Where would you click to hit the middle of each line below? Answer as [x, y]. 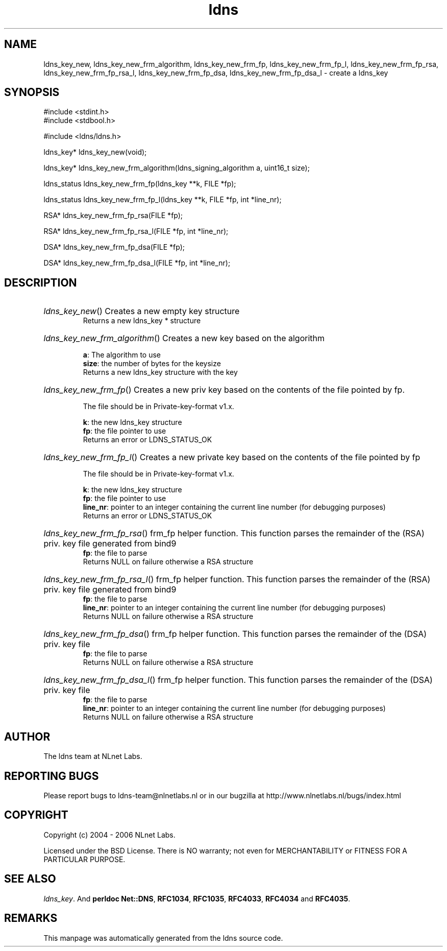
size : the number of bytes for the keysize [152, 364]
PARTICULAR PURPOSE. [84, 859]
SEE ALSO [30, 879]
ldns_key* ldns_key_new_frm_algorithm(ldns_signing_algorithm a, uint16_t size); [177, 168]
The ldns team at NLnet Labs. [93, 756]
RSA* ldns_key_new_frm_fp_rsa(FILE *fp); [113, 216]
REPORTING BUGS [52, 776]
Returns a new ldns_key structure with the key [160, 372]
